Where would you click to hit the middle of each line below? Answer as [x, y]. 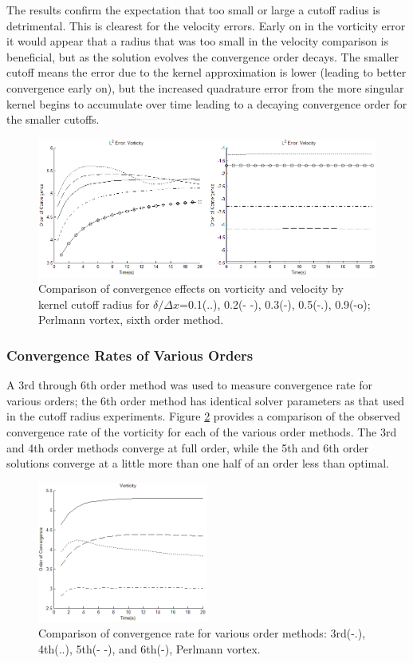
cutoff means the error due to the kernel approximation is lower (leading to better [206, 72]
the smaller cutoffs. [53, 119]
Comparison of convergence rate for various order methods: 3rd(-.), [202, 633]
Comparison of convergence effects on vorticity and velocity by [191, 288]
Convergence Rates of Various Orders [130, 355]
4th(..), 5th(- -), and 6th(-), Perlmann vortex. [149, 648]
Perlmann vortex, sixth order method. [131, 320]
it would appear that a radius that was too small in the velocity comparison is [198, 41]
